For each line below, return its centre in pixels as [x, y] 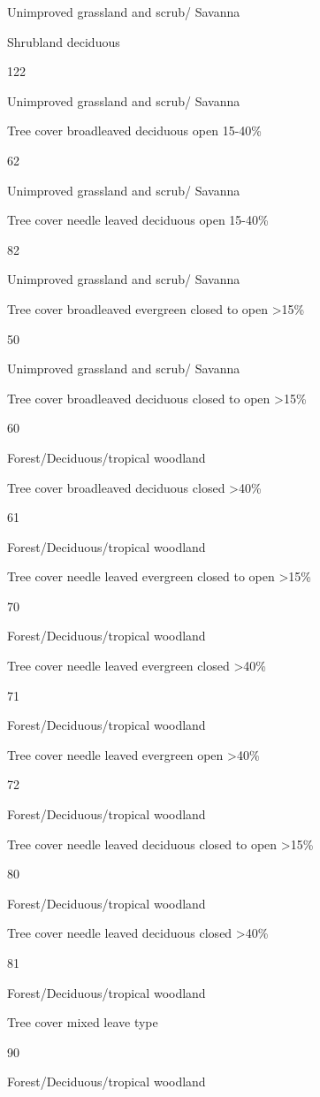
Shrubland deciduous [64, 41]
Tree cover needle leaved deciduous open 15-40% [138, 220]
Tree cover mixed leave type [83, 1022]
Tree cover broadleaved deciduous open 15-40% [134, 130]
